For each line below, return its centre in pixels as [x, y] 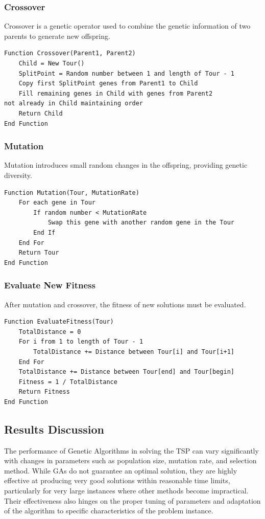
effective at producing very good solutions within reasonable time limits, [117, 480]
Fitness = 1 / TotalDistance [68, 382]
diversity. [18, 175]
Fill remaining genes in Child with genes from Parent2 [116, 93]
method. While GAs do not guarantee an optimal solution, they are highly [121, 470]
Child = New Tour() [52, 63]
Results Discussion [54, 429]
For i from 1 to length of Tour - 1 [81, 342]
